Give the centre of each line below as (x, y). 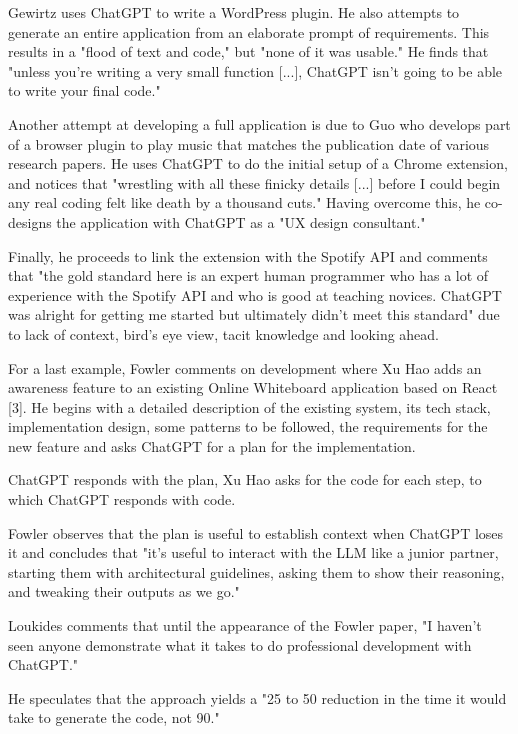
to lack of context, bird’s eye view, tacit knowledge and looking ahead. (224, 333)
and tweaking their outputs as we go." (124, 591)
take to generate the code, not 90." (114, 717)
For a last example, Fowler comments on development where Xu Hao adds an (245, 367)
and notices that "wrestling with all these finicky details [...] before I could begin (254, 182)
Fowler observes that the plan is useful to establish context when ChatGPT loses (256, 532)
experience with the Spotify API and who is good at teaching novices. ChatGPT (255, 294)
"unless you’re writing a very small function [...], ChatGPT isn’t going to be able (255, 70)
